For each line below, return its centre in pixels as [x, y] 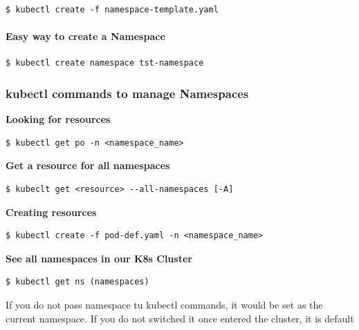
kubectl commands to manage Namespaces [127, 93]
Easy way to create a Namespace [85, 36]
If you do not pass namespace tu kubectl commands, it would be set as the [164, 304]
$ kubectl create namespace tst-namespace [105, 63]
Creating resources [51, 212]
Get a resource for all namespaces [88, 165]
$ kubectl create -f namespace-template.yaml [112, 10]
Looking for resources [58, 119]
